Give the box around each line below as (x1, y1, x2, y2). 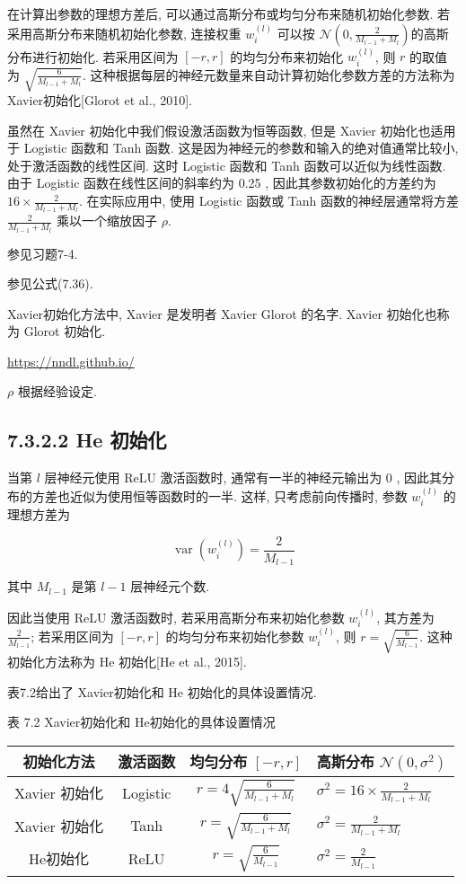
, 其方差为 (376, 607, 435, 626)
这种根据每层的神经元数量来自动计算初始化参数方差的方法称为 (90, 65, 455, 84)
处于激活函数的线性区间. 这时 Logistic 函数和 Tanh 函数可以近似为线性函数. (7, 155, 446, 174)
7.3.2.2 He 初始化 (7, 426, 167, 454)
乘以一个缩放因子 (57, 211, 158, 230)
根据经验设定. (17, 382, 97, 401)
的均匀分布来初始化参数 (165, 626, 304, 645)
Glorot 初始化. (23, 322, 106, 340)
